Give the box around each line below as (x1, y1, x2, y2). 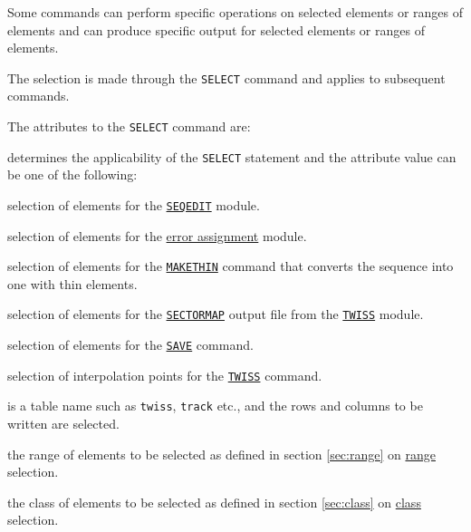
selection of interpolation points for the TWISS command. (7, 365, 322, 384)
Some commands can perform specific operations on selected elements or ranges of (7, 3, 464, 21)
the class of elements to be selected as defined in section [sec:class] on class (7, 492, 421, 511)
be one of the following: (7, 165, 138, 184)
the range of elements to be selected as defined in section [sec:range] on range (7, 444, 436, 463)
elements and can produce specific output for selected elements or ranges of (7, 20, 425, 39)
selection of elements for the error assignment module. (7, 226, 307, 245)
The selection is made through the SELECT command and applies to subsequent (7, 68, 446, 87)
